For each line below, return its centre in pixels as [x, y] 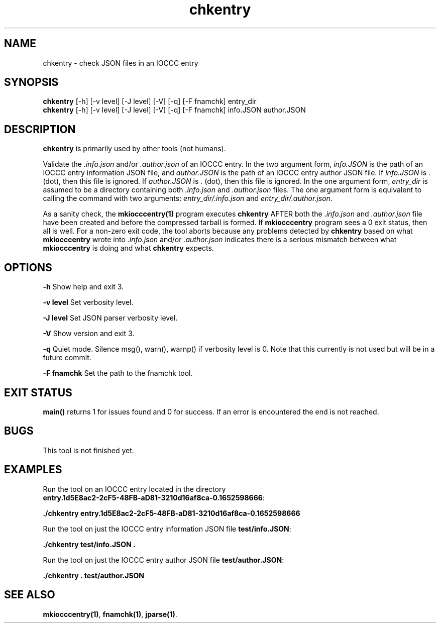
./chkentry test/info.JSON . [89, 544]
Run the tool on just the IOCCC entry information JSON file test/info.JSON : [167, 529]
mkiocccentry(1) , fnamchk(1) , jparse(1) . [110, 614]
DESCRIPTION [40, 129]
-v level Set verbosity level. [88, 302]
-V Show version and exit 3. [89, 334]
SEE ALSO [30, 595]
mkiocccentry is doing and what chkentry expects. [128, 248]
